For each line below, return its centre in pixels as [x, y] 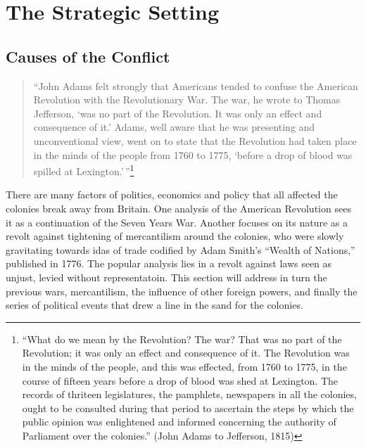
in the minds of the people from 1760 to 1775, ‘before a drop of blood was [193, 154]
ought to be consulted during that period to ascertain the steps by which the [188, 408]
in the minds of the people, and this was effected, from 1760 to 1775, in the [184, 366]
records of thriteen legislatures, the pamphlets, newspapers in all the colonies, [189, 394]
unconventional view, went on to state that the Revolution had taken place [195, 140]
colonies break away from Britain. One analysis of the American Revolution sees [178, 208]
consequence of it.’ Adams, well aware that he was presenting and [174, 127]
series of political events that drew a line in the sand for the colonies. [154, 305]
